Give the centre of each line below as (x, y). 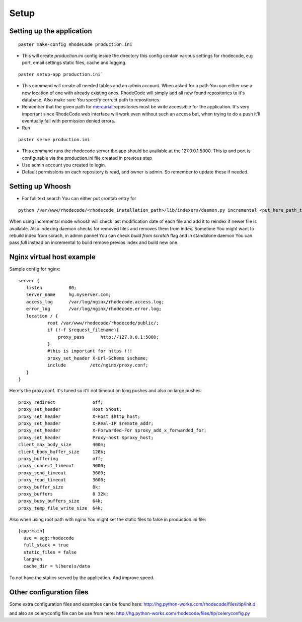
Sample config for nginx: (35, 269)
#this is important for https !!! (90, 351)
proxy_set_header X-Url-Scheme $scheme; (98, 358)
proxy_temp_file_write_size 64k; (61, 508)
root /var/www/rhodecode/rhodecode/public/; (103, 323)
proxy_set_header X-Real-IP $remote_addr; (86, 423)
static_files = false (50, 552)
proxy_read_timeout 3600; (62, 480)
